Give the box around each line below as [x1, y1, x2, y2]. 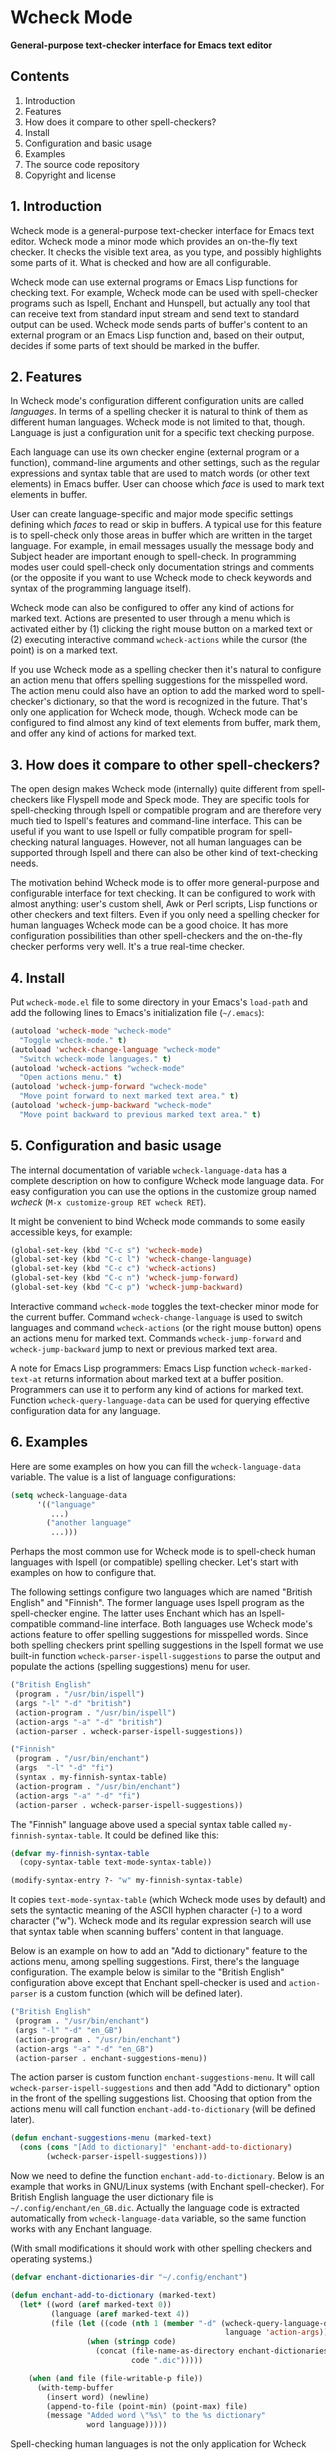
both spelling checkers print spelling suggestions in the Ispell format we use [10, 1639, 324, 1651]
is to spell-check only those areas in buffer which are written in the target [10, 529, 313, 541]
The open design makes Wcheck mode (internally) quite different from [10, 783, 300, 795]
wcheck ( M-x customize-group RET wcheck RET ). [10, 1196, 207, 1208]
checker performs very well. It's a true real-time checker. [10, 941, 245, 953]
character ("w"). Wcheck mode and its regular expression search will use [10, 1915, 312, 1927]
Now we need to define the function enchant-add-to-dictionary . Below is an [10, 2170, 325, 2181]
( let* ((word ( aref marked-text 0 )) [19, 2299, 172, 2310]
